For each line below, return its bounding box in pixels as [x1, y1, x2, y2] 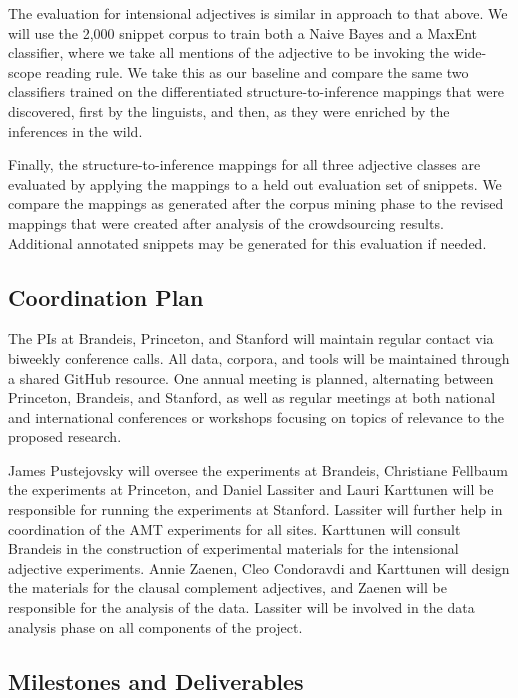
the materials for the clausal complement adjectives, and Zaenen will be [8, 577, 447, 598]
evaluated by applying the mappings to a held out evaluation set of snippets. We [8, 173, 502, 194]
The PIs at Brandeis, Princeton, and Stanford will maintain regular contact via [8, 328, 494, 349]
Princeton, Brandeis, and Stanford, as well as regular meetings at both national [8, 387, 496, 408]
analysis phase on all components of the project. [8, 616, 303, 637]
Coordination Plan [8, 281, 204, 312]
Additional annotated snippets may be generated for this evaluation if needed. [8, 232, 487, 253]
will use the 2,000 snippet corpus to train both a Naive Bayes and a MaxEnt [8, 22, 477, 43]
